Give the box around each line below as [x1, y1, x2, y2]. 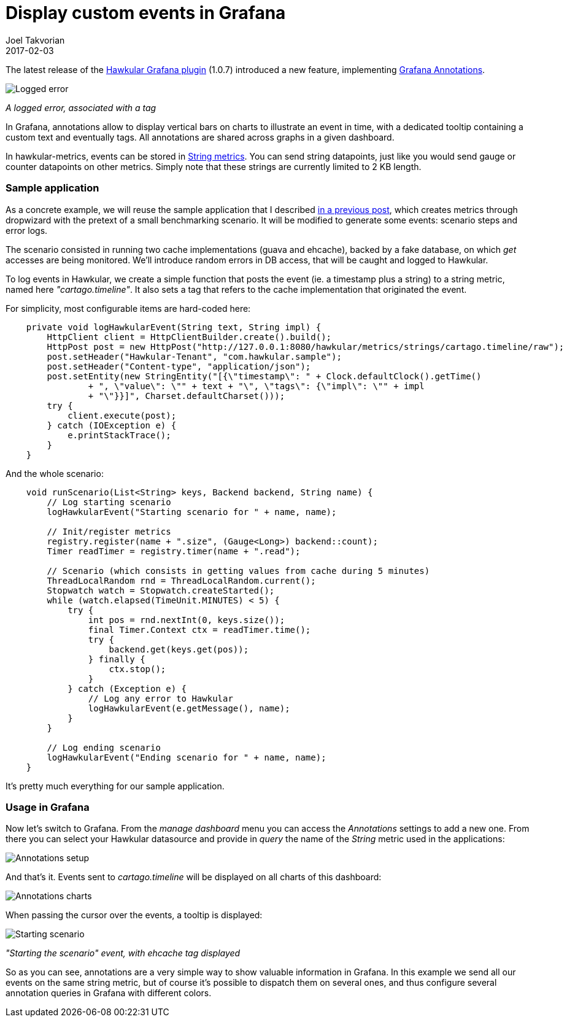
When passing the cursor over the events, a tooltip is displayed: [6, 910, 263, 921]
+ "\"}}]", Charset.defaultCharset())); [88, 390, 285, 401]
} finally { [88, 654, 145, 664]
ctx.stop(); [109, 664, 166, 674]
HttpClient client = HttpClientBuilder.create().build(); [47, 331, 332, 342]
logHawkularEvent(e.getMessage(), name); [88, 703, 290, 713]
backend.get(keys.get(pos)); [109, 644, 249, 654]
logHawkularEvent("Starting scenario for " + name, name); [47, 506, 337, 517]
